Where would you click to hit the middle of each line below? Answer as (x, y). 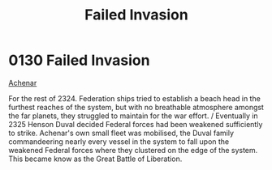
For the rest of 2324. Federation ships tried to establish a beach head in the (135, 98)
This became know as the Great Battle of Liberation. (95, 159)
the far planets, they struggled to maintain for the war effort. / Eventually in (133, 116)
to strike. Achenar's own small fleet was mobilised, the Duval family (121, 133)
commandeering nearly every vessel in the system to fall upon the (119, 141)
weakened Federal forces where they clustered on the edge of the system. (133, 150)
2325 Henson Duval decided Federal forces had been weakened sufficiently (136, 124)
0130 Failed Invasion (79, 60)
